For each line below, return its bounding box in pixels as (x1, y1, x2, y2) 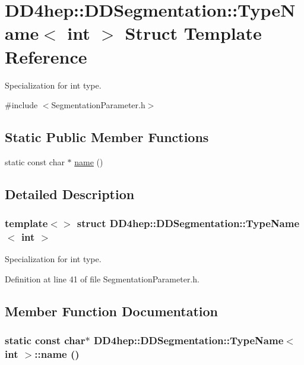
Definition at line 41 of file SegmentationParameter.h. (5, 273, 199, 285)
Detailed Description (5, 184, 135, 203)
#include (5, 99, 38, 111)
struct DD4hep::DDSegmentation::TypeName (77, 216, 300, 231)
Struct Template (125, 21, 262, 45)
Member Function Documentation (5, 301, 218, 320)
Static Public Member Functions (5, 128, 209, 146)
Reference (5, 44, 87, 68)
